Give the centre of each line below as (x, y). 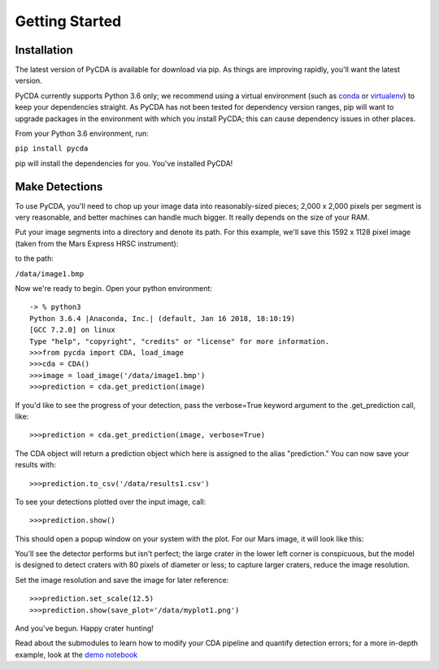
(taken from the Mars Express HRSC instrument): (97, 243)
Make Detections (59, 187)
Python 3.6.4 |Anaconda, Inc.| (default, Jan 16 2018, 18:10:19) (163, 318)
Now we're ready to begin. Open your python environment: (114, 289)
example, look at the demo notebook (76, 654)
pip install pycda (52, 149)
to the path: (35, 258)
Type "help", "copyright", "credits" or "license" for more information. (180, 341)
